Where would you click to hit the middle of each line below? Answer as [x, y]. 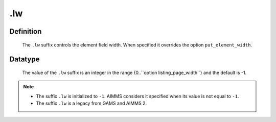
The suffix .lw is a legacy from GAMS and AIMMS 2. [91, 103]
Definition [26, 31]
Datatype [25, 59]
